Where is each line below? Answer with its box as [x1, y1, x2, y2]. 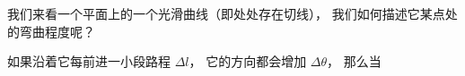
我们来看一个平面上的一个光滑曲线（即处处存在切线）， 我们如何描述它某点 [7, 4, 445, 22]
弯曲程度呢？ [19, 21, 95, 40]
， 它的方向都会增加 [189, 52, 307, 71]
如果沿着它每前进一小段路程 [7, 52, 171, 71]
